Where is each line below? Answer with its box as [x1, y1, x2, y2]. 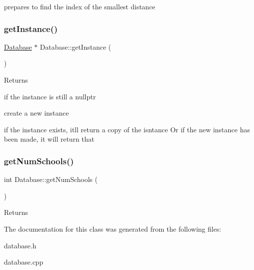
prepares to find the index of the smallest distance [4, 1, 155, 11]
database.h [4, 240, 36, 250]
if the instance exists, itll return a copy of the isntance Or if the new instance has [4, 124, 250, 134]
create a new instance [4, 108, 69, 118]
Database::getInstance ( [40, 41, 111, 52]
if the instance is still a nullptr [4, 91, 96, 101]
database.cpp [4, 257, 43, 267]
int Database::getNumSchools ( [4, 174, 98, 184]
